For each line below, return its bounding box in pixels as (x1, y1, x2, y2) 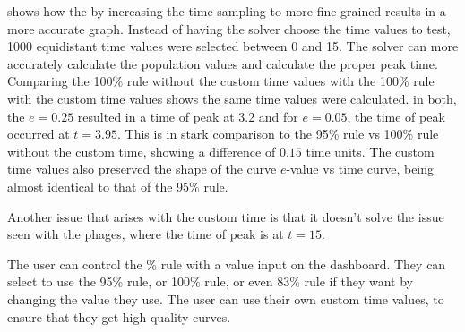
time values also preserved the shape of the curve (7, 159, 277, 178)
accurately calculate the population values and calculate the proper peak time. (7, 54, 438, 72)
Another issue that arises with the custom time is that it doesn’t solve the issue (7, 207, 444, 226)
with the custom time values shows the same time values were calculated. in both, (7, 89, 457, 107)
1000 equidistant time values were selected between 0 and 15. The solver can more (7, 37, 459, 55)
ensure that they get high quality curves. (7, 307, 231, 326)
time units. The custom (306, 141, 435, 160)
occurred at (7, 124, 70, 143)
